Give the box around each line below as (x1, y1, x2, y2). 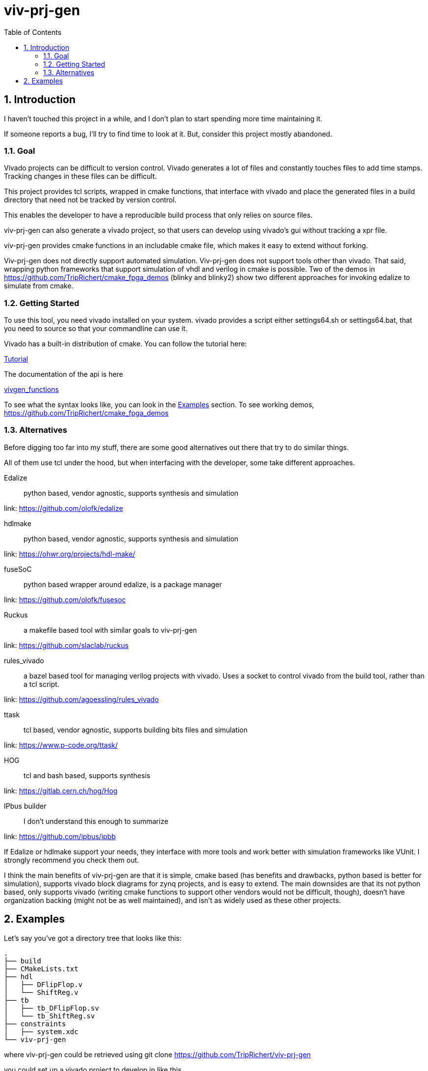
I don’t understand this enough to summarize (24, 817, 169, 825)
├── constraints (4, 1019, 66, 1028)
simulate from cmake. (4, 282, 74, 290)
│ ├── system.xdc (4, 1027, 78, 1036)
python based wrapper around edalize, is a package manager (24, 580, 222, 589)
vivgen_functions (4, 385, 59, 394)
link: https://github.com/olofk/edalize (4, 504, 123, 512)
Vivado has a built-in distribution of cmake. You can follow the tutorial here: (4, 339, 247, 348)
